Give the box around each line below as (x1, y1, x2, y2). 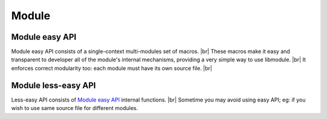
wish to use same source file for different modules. (11, 105, 139, 112)
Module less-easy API (11, 80, 96, 90)
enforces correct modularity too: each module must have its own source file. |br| (11, 64, 213, 72)
